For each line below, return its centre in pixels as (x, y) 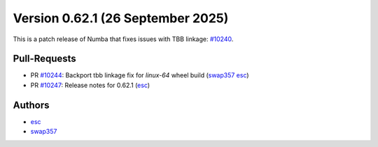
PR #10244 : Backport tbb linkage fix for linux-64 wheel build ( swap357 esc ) (140, 75)
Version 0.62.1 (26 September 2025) (121, 18)
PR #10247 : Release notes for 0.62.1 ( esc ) (90, 85)
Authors (31, 105)
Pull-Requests (44, 59)
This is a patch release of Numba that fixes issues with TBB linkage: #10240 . (123, 39)
